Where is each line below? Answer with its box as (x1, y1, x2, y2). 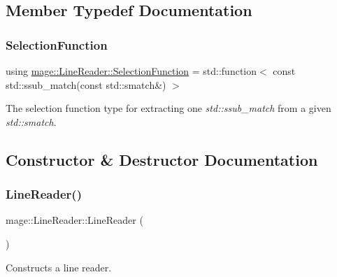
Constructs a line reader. (6, 260, 112, 274)
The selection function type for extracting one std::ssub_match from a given (6, 101, 331, 115)
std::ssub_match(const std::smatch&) (6, 77, 166, 92)
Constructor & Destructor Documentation (6, 148, 318, 170)
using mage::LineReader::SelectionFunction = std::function (6, 64, 257, 78)
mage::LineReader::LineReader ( (6, 213, 143, 227)
